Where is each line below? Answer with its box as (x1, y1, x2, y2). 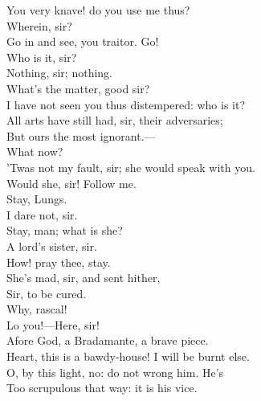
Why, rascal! (6, 301, 67, 317)
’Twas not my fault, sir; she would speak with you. (6, 158, 255, 175)
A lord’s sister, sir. (6, 237, 97, 254)
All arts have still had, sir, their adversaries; (6, 112, 223, 129)
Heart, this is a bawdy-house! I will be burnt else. (6, 348, 250, 365)
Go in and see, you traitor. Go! (6, 33, 159, 50)
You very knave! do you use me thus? (6, 2, 190, 18)
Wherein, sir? (6, 17, 72, 34)
